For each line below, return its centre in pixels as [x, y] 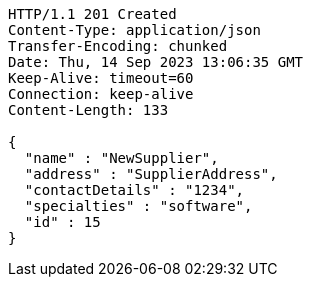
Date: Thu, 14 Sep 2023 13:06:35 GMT [156, 62]
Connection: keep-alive [101, 94]
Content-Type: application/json [134, 30]
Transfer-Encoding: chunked [118, 46]
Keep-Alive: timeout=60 [101, 78]
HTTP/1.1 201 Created [92, 14]
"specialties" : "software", [138, 206]
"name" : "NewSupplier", [121, 158]
